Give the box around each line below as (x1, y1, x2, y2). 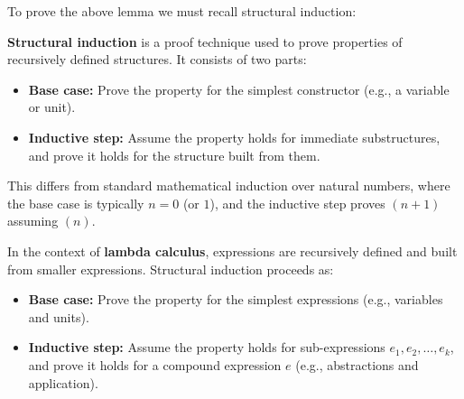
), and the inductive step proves (209, 193, 385, 212)
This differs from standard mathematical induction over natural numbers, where (7, 176, 450, 195)
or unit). (28, 97, 76, 116)
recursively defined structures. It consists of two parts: (7, 50, 307, 69)
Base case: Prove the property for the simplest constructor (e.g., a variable (28, 79, 450, 98)
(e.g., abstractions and (295, 355, 419, 374)
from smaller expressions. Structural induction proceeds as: (7, 259, 334, 278)
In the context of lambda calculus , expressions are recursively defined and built (7, 241, 458, 260)
